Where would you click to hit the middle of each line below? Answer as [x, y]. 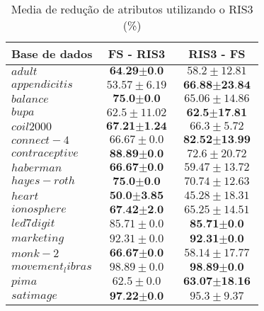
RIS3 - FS [217, 53]
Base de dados [52, 53]
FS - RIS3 [137, 53]
